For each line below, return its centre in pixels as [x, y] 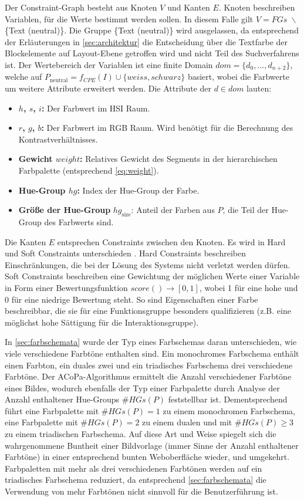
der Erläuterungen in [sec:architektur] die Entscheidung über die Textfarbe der [146, 41]
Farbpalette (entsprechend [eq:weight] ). [89, 170]
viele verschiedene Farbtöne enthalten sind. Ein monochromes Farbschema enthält [152, 353]
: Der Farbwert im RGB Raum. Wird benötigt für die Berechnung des [167, 128]
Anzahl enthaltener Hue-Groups [62, 399]
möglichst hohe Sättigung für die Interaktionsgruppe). [102, 322]
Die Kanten [26, 241]
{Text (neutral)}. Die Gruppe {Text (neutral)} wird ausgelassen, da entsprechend [152, 30]
